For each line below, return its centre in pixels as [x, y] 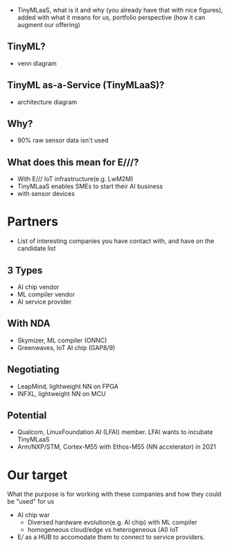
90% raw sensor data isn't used [63, 140]
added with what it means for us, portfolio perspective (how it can [111, 17]
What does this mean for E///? [73, 162]
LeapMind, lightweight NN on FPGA [68, 386]
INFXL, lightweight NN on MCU [61, 393]
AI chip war [33, 515]
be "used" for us [31, 501]
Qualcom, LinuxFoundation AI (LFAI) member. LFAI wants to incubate [115, 432]
